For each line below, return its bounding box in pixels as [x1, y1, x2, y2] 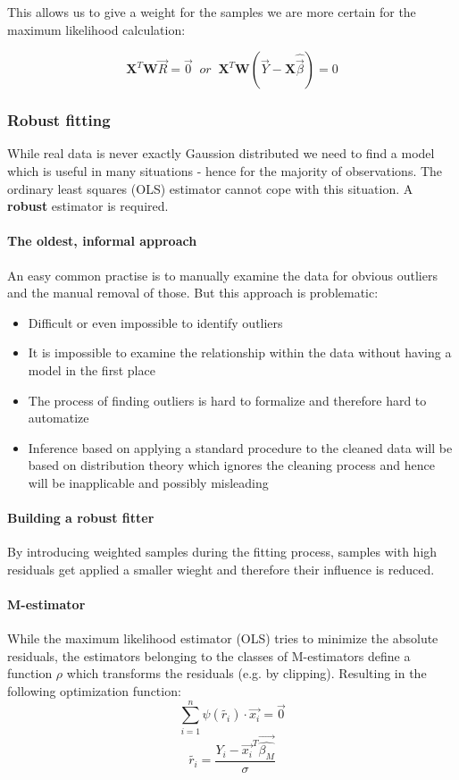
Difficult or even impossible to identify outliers [28, 313, 283, 331]
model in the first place [28, 360, 155, 379]
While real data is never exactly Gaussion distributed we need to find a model [7, 144, 435, 163]
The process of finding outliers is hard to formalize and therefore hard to [28, 390, 427, 409]
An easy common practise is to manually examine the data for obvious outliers [7, 265, 438, 284]
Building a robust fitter [7, 508, 154, 527]
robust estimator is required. [7, 197, 169, 215]
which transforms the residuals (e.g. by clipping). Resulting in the [66, 664, 427, 683]
